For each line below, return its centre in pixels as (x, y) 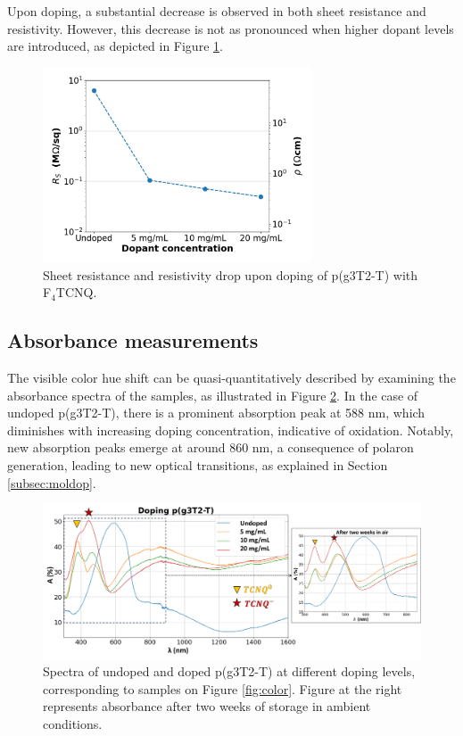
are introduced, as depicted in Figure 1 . (115, 46)
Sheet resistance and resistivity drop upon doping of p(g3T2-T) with (231, 274)
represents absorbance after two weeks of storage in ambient (207, 706)
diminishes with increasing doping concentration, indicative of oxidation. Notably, (231, 430)
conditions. (73, 723)
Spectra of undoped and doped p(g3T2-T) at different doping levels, (229, 671)
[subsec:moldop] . (52, 482)
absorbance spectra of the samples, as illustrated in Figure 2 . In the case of (213, 395)
